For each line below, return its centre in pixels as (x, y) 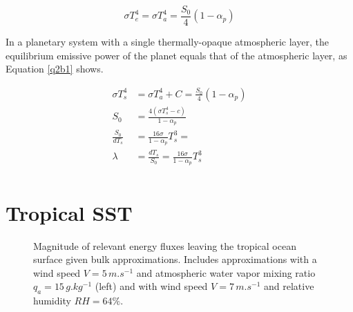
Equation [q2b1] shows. (55, 69)
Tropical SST (69, 212)
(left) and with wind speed (151, 286)
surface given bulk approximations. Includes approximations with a (175, 259)
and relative (289, 286)
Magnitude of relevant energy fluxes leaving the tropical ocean (165, 245)
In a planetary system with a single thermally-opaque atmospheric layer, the (167, 42)
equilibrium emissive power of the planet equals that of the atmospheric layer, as (176, 55)
